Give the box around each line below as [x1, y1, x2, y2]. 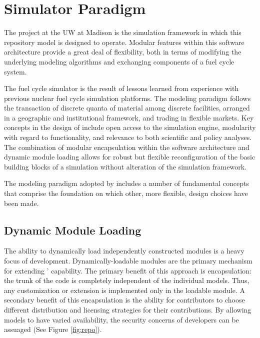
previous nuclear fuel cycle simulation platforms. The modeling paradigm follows [4, 92, 251, 103]
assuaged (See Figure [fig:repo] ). [4, 324, 102, 334]
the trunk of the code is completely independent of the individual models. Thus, [4, 275, 249, 285]
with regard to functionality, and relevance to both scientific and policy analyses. [4, 132, 252, 142]
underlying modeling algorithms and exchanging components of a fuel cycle [4, 56, 234, 66]
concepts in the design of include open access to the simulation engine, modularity [4, 122, 256, 132]
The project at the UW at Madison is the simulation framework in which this [4, 27, 241, 37]
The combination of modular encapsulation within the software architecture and [4, 141, 249, 152]
